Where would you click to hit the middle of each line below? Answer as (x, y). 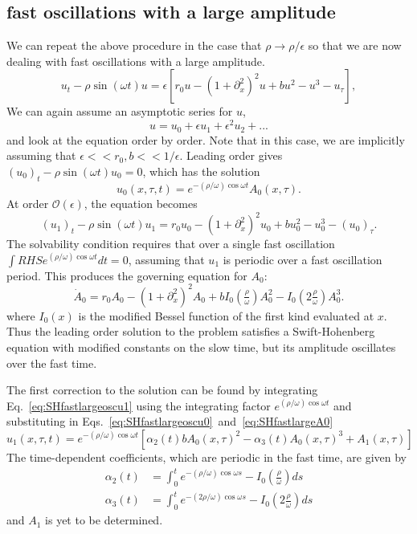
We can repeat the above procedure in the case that (134, 45)
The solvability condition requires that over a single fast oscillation (171, 244)
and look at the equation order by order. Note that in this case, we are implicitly (206, 139)
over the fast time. (52, 363)
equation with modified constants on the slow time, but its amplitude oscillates (201, 346)
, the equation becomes (141, 203)
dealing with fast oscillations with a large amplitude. (136, 61)
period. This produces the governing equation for (127, 275)
